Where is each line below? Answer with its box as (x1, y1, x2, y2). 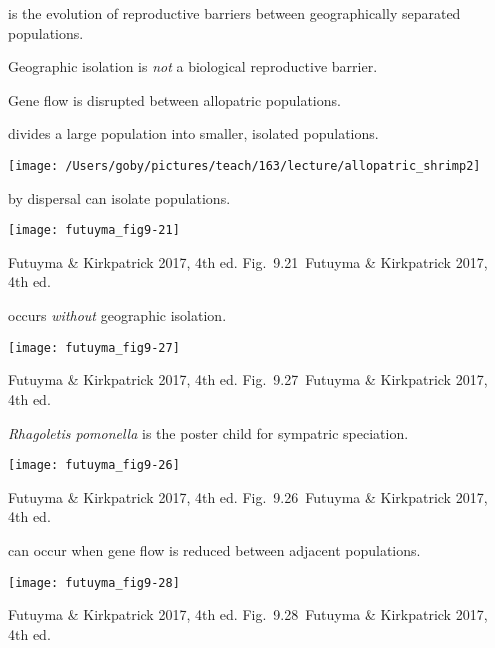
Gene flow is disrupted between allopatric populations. (8, 89, 341, 110)
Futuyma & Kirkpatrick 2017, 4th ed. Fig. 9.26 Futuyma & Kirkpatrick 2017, (8, 486, 488, 507)
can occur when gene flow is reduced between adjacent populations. (8, 539, 421, 560)
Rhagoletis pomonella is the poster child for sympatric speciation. (8, 422, 409, 443)
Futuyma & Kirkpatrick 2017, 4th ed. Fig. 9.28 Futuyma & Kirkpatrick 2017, (8, 604, 488, 625)
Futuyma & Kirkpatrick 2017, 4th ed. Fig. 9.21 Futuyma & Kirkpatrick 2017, (8, 251, 488, 272)
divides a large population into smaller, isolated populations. (8, 123, 379, 144)
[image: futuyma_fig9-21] (8, 223, 180, 238)
